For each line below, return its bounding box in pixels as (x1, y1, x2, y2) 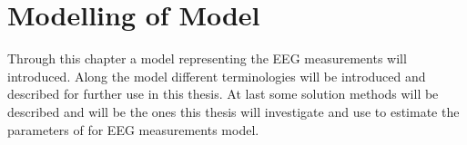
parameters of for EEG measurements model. (7, 120, 259, 139)
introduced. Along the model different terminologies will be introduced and (7, 66, 426, 85)
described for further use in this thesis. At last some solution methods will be (7, 84, 439, 103)
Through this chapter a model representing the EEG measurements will (7, 49, 407, 68)
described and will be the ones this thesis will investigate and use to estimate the (7, 101, 460, 121)
